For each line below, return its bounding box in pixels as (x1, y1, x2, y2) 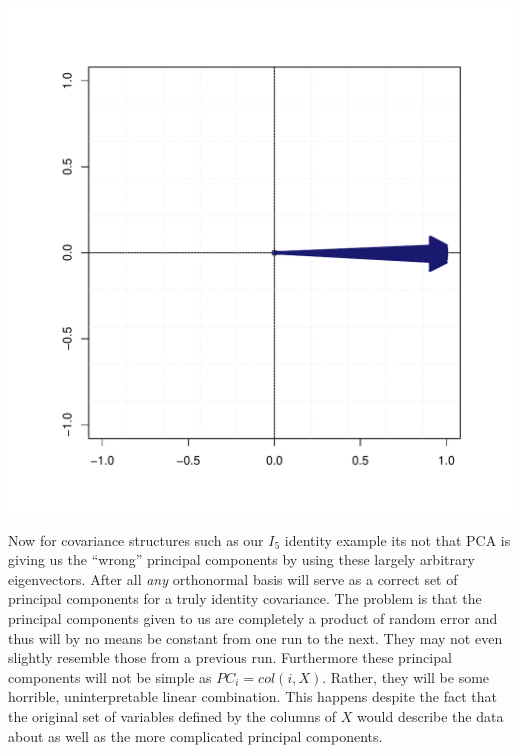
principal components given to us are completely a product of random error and (8, 607, 498, 628)
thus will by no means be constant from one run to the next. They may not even (8, 627, 503, 648)
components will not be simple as (8, 666, 212, 687)
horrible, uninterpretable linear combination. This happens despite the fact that (8, 686, 497, 707)
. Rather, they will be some (322, 666, 490, 687)
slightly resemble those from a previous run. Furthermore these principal (8, 647, 452, 668)
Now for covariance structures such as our (8, 529, 264, 550)
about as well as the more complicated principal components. (8, 725, 383, 746)
